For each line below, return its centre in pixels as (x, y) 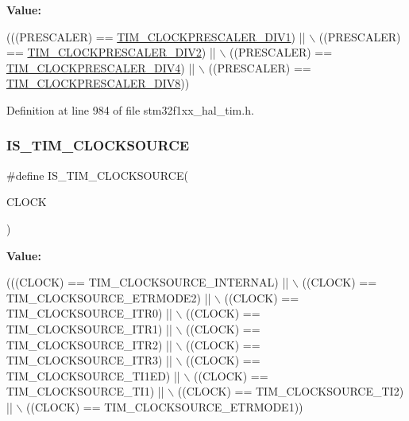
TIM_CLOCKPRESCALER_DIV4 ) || (101, 67)
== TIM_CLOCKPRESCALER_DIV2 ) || (111, 52)
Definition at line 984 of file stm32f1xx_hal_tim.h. (130, 109)
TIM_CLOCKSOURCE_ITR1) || (89, 328)
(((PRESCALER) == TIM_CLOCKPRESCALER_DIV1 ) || (156, 36)
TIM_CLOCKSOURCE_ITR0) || (89, 313)
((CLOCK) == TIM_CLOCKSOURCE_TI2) (291, 391)
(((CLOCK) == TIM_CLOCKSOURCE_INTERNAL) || (148, 282)
